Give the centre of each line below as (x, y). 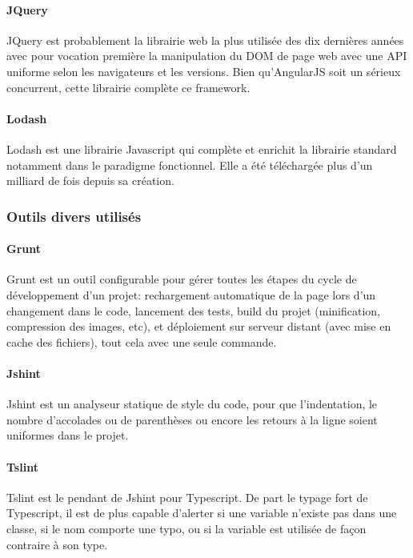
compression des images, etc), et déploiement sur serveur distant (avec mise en (199, 326)
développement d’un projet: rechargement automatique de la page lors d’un (191, 294)
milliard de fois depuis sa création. (90, 181)
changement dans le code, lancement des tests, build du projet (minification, (194, 310)
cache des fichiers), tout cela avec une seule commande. (142, 341)
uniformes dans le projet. (68, 435)
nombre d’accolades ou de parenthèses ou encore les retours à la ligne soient (192, 419)
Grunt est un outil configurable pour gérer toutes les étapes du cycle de (182, 279)
